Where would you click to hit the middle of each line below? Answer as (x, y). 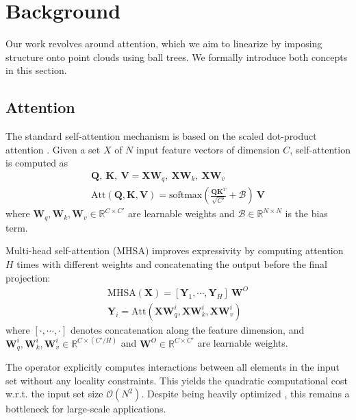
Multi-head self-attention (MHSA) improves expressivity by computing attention (175, 250)
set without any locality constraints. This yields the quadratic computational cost (177, 380)
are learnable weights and (181, 213)
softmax (186, 196)
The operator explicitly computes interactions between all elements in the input (173, 367)
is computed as (37, 163)
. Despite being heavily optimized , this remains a (245, 394)
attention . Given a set (53, 149)
